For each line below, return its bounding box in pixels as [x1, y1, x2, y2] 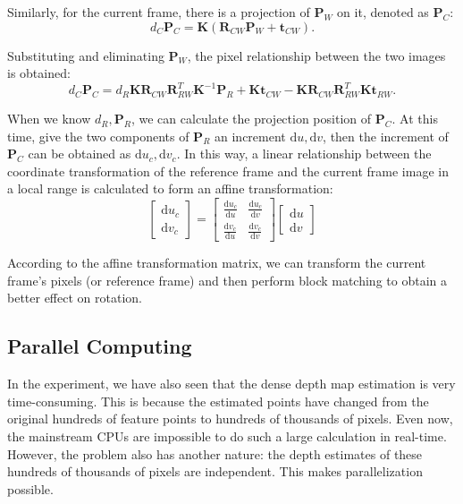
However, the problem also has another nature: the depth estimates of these [7, 444, 423, 463]
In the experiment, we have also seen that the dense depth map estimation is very [7, 374, 456, 393]
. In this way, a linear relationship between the [176, 144, 432, 163]
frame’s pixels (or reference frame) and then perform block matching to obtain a [7, 270, 447, 289]
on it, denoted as [337, 3, 429, 21]
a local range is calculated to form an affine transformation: [7, 179, 333, 198]
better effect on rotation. [7, 288, 142, 307]
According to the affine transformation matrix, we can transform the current [7, 253, 426, 272]
